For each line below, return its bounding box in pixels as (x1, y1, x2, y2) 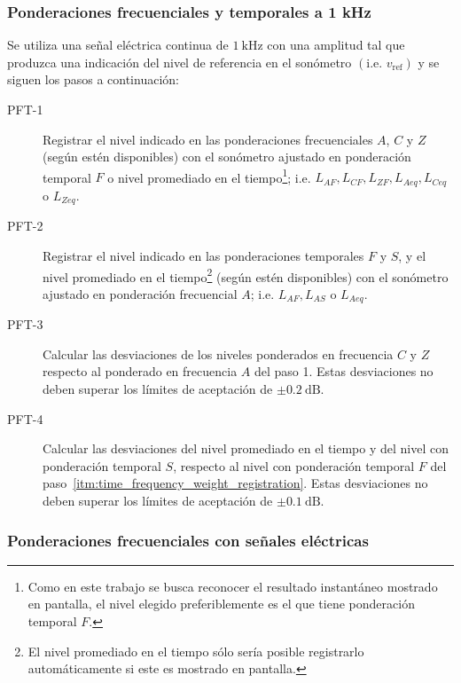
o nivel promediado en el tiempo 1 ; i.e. (107, 165, 311, 186)
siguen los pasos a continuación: (7, 70, 179, 89)
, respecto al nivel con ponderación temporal (173, 456, 415, 475)
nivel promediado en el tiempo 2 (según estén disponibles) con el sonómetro (43, 264, 449, 286)
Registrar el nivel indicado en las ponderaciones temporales (43, 246, 364, 264)
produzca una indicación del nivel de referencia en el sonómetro (7, 52, 352, 71)
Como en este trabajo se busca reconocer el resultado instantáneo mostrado (27, 577, 438, 595)
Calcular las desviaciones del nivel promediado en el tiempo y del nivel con (43, 439, 449, 458)
